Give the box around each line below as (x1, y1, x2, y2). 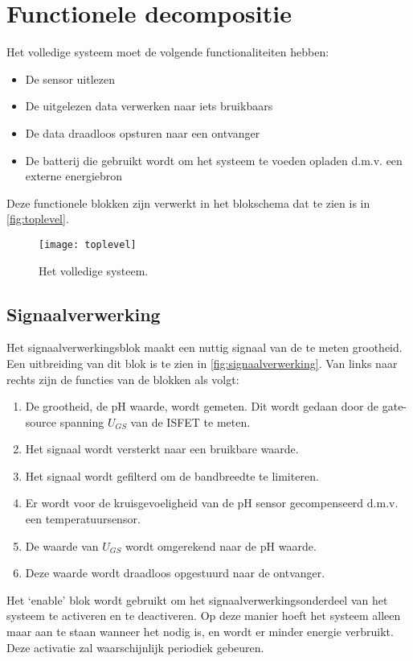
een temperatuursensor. (25, 510, 141, 527)
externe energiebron (25, 167, 123, 184)
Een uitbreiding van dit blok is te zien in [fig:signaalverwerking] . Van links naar (6, 354, 398, 371)
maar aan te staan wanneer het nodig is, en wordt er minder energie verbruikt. (6, 623, 394, 640)
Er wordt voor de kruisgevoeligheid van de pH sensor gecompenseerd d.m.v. (25, 494, 399, 511)
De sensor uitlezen (25, 70, 115, 87)
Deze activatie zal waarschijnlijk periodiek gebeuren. (6, 638, 264, 655)
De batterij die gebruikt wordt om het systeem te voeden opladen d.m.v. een (25, 151, 403, 168)
